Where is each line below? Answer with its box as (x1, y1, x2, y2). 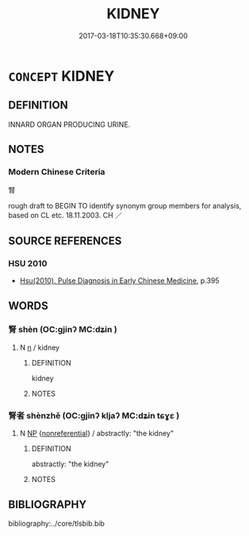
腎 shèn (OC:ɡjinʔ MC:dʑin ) (8, 324, 117, 335)
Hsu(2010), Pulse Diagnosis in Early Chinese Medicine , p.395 (19, 276, 220, 285)
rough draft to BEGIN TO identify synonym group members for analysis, (8, 201, 242, 211)
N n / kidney (19, 343, 60, 352)
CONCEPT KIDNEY (8, 67, 115, 85)
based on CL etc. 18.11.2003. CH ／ (8, 211, 123, 220)
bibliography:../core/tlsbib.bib (8, 519, 105, 528)
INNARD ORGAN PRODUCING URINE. (8, 120, 131, 129)
